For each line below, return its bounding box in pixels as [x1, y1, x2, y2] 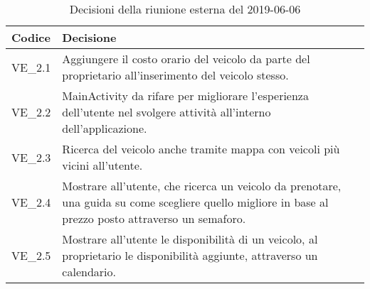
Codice [11, 29, 51, 45]
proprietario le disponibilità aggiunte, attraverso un [62, 247, 318, 263]
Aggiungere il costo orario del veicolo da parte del [62, 50, 310, 67]
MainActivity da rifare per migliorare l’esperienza [62, 87, 309, 104]
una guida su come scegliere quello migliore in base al [62, 194, 329, 210]
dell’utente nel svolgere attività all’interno [62, 104, 271, 120]
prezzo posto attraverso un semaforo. [62, 210, 246, 227]
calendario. [62, 263, 116, 280]
